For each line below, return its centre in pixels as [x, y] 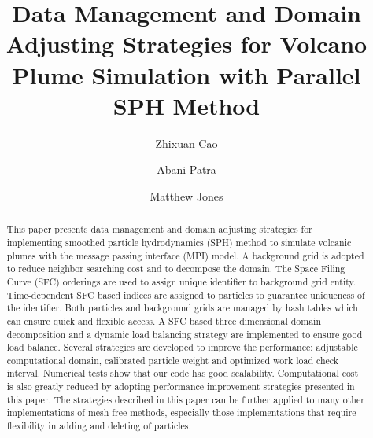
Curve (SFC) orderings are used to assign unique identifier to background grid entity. [181, 281]
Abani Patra [186, 169]
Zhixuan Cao [186, 143]
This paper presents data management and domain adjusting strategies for [159, 229]
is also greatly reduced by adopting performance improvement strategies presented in [181, 386]
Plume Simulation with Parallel [186, 74]
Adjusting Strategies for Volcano [186, 44]
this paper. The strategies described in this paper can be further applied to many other [185, 399]
